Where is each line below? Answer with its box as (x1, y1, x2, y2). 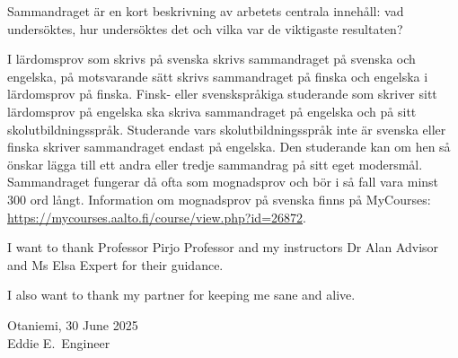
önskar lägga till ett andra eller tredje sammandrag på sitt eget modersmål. (7, 154, 423, 173)
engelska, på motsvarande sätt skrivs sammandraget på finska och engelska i (7, 66, 428, 85)
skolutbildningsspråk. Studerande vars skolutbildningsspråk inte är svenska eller (7, 119, 446, 138)
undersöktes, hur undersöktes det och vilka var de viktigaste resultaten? (7, 19, 403, 38)
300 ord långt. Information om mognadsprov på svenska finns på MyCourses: (7, 189, 431, 208)
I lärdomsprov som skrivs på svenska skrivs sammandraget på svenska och (7, 49, 416, 68)
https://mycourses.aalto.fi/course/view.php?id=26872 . (7, 207, 306, 226)
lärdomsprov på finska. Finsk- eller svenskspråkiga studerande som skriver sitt (7, 84, 437, 103)
